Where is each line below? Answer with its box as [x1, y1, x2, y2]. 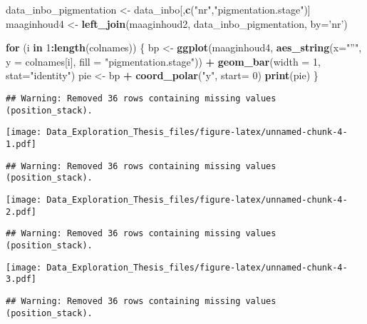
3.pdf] [6, 274, 36, 285]
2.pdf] [6, 206, 36, 217]
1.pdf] [6, 138, 36, 149]
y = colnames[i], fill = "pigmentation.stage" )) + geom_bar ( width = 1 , [6, 54, 321, 69]
